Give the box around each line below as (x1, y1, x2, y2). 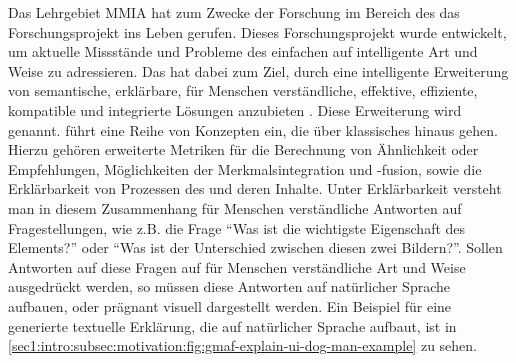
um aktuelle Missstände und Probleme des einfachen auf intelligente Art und (8, 41, 478, 62)
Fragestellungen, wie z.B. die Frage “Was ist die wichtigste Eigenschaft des (8, 217, 466, 238)
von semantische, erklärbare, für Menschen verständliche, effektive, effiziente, (8, 80, 478, 101)
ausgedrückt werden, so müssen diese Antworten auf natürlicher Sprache (8, 276, 450, 297)
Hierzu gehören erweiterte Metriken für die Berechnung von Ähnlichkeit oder (8, 139, 479, 160)
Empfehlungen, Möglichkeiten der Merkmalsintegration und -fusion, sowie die (8, 158, 482, 179)
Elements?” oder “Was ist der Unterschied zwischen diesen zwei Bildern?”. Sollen (8, 237, 503, 258)
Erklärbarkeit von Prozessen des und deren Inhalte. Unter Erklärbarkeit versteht (8, 178, 502, 199)
